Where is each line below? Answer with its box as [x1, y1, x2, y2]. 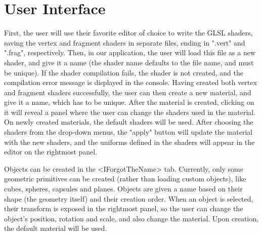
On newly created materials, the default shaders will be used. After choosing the [4, 116, 253, 127]
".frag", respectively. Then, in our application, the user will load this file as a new [4, 47, 256, 58]
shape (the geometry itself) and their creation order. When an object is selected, [4, 193, 253, 204]
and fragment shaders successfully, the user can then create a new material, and [4, 87, 251, 97]
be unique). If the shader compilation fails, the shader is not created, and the [4, 67, 243, 77]
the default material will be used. [4, 223, 107, 233]
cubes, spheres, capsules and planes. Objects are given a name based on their [4, 183, 243, 194]
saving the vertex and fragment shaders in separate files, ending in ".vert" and [4, 37, 245, 48]
